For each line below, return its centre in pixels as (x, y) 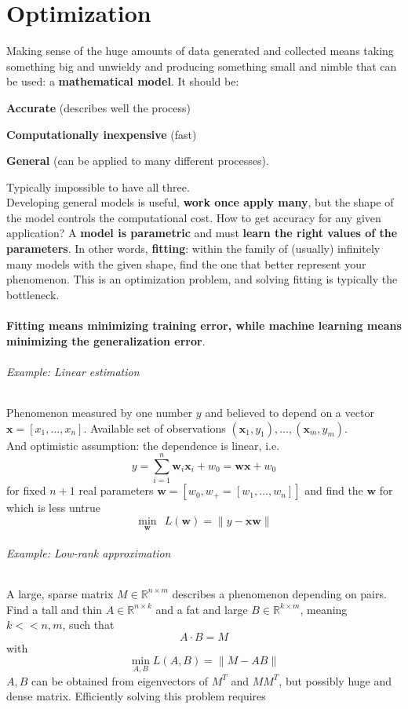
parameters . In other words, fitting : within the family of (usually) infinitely (193, 249)
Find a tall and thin (54, 609)
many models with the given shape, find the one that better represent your (186, 263)
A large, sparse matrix (60, 593)
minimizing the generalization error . (106, 340)
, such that (88, 625)
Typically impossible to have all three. (98, 186)
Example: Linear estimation (73, 371)
